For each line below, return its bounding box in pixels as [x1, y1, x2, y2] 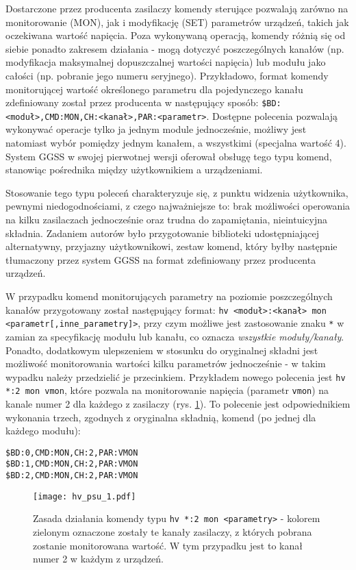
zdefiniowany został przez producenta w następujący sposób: [5, 95, 259, 110]
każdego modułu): [5, 423, 81, 438]
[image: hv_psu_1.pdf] [33, 491, 136, 501]
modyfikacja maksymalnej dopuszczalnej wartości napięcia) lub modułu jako [5, 55, 326, 69]
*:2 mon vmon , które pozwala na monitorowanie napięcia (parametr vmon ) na [5, 383, 329, 397]
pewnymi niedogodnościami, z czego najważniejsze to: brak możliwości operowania [5, 199, 351, 213]
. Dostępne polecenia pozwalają [206, 108, 338, 123]
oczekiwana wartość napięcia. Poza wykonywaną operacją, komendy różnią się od [5, 28, 346, 42]
